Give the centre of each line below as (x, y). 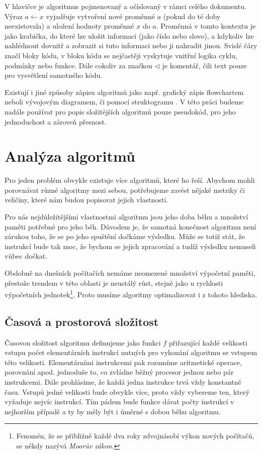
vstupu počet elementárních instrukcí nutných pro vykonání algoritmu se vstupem (131, 352)
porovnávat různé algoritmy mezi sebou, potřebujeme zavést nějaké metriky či (125, 190)
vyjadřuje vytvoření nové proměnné (101, 16)
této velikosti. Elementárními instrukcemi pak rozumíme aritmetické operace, (123, 362)
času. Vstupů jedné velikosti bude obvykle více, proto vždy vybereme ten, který (127, 391)
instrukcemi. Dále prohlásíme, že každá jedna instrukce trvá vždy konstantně (123, 382)
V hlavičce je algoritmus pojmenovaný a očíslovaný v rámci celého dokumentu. (125, 6)
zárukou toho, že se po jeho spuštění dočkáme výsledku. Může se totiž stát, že (125, 236)
